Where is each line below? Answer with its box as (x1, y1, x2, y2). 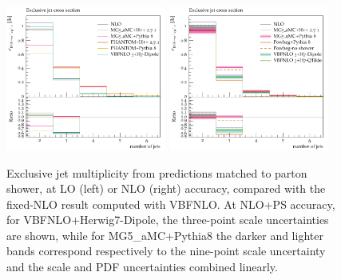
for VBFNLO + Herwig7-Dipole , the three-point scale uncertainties (6, 211, 329, 228)
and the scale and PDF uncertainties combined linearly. (6, 258, 278, 275)
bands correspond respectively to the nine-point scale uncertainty (6, 242, 326, 259)
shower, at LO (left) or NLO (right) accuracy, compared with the (6, 180, 326, 197)
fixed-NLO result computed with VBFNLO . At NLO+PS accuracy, (6, 195, 335, 212)
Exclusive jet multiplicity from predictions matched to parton (6, 164, 307, 181)
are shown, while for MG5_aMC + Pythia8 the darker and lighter (6, 226, 323, 243)
